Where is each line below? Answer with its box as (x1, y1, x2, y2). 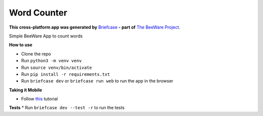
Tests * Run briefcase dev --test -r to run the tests (9, 105, 125, 111)
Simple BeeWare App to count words (9, 33, 83, 39)
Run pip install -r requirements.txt (21, 71, 110, 77)
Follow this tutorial (21, 96, 58, 102)
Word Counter (9, 7, 68, 18)
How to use (9, 42, 33, 48)
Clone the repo (21, 51, 51, 57)
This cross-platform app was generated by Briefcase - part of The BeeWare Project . (9, 24, 180, 30)
